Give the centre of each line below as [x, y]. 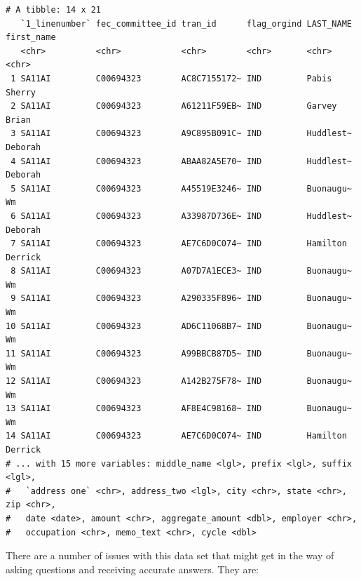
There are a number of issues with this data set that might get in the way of [170, 555]
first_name [31, 38]
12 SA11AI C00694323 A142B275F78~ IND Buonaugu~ [179, 381]
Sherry [21, 92]
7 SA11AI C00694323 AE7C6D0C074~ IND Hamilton [179, 244]
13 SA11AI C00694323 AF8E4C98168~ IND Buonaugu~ [179, 409]
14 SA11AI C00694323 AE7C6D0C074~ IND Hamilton [176, 436]
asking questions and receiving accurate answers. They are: [132, 569]
